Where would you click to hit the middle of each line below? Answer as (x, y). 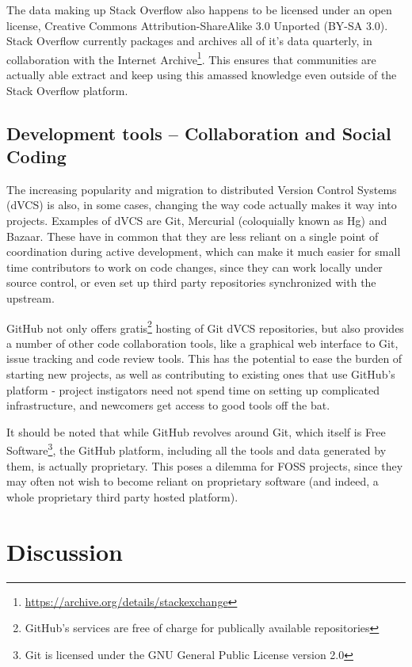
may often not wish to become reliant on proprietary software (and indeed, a (193, 481)
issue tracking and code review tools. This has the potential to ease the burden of (204, 358)
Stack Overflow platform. (67, 90)
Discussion (65, 551)
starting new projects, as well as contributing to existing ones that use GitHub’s (201, 374)
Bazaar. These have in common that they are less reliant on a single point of (193, 236)
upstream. (31, 297)
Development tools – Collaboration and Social (199, 133)
